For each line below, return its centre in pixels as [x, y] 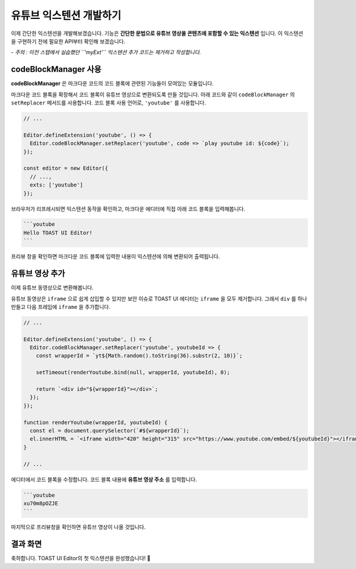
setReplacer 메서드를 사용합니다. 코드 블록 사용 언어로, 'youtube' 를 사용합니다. [109, 103]
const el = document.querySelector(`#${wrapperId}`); [110, 431]
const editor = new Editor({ [66, 168]
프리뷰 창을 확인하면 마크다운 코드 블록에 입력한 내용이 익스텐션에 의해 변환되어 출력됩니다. [115, 257]
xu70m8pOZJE [41, 503]
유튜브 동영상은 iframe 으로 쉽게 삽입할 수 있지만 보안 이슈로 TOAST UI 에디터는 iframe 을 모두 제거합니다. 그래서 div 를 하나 [159, 298]
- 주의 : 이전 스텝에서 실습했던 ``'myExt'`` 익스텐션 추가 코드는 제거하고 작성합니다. [106, 52]
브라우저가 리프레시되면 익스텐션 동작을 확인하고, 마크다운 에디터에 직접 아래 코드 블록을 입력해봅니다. [128, 208]
